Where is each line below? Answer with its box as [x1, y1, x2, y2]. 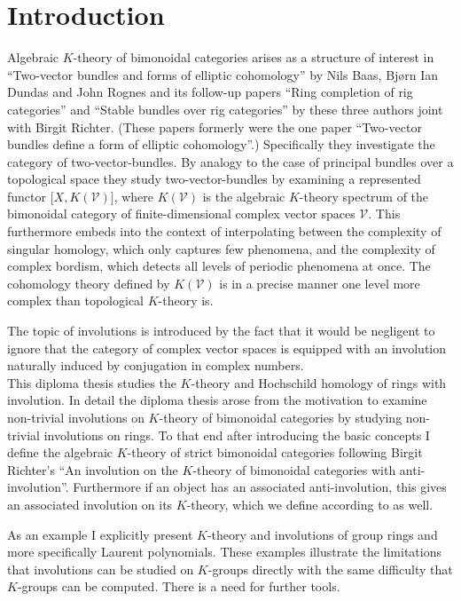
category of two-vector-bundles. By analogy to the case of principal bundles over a [7, 152, 454, 170]
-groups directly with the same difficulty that [207, 559, 453, 578]
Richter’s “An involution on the [7, 460, 178, 478]
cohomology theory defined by [7, 273, 170, 292]
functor [7, 186, 47, 205]
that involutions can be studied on [7, 559, 194, 578]
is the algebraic [202, 186, 285, 205]
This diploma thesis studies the [7, 373, 176, 391]
